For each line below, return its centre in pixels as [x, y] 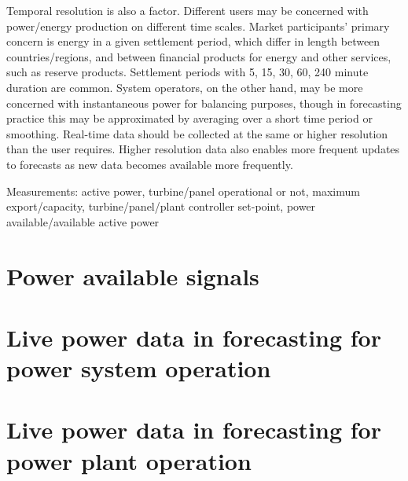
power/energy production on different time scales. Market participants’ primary [198, 26]
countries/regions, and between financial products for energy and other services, [199, 56]
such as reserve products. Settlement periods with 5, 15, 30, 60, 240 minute [187, 72]
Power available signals [133, 275]
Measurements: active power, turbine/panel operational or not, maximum [183, 191]
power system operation [139, 368]
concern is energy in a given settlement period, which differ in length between [193, 41]
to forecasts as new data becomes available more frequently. [150, 164]
